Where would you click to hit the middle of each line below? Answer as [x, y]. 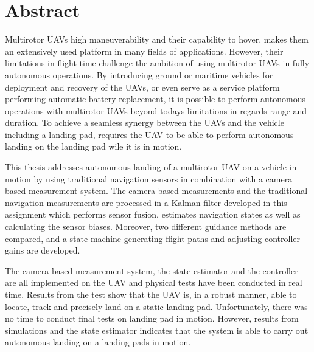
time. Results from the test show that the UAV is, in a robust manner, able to [151, 294]
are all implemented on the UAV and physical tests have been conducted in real [154, 282]
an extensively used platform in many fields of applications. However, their [144, 51]
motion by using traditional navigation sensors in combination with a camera [149, 178]
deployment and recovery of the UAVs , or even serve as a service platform [142, 87]
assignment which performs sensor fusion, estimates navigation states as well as [153, 214]
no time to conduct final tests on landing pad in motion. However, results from [152, 318]
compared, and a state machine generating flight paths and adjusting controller [152, 238]
